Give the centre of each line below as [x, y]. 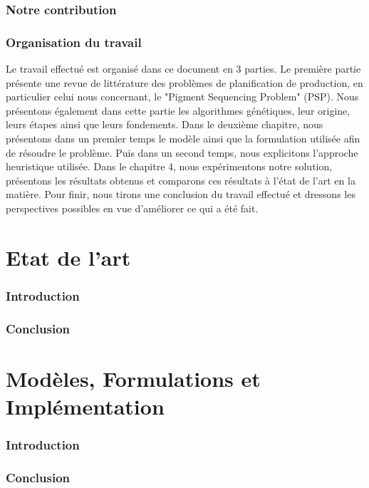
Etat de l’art [68, 257]
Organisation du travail [74, 42]
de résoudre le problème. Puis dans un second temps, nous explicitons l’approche [182, 152]
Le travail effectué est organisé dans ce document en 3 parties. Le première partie [183, 69]
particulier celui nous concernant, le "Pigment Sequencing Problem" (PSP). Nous [182, 97]
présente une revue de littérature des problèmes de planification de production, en [184, 82]
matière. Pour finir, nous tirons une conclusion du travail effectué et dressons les [181, 194]
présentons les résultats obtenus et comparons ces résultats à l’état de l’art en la [181, 180]
